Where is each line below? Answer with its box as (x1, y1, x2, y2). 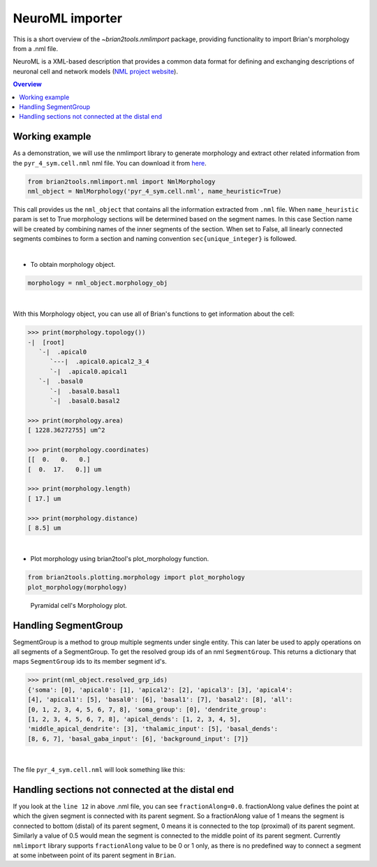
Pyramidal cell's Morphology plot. (30, 601, 127, 609)
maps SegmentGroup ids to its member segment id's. (13, 657, 167, 666)
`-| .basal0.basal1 (50, 387, 120, 395)
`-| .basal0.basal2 (50, 397, 120, 405)
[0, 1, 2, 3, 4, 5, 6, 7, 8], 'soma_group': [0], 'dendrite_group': (27, 706, 267, 713)
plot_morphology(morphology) (27, 583, 128, 591)
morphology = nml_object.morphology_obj (27, 279, 168, 286)
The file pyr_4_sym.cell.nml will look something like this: (13, 766, 185, 774)
